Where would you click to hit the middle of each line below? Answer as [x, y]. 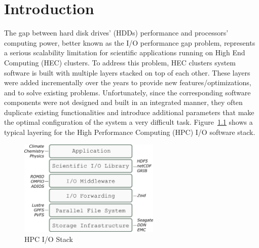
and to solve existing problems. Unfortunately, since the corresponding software [127, 92]
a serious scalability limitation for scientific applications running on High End [125, 52]
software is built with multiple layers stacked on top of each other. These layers [127, 72]
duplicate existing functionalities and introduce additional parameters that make [129, 112]
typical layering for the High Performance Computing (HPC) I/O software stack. [130, 132]
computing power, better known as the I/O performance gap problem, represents [130, 42]
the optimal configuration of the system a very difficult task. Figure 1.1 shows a [128, 122]
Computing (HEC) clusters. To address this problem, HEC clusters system [120, 62]
